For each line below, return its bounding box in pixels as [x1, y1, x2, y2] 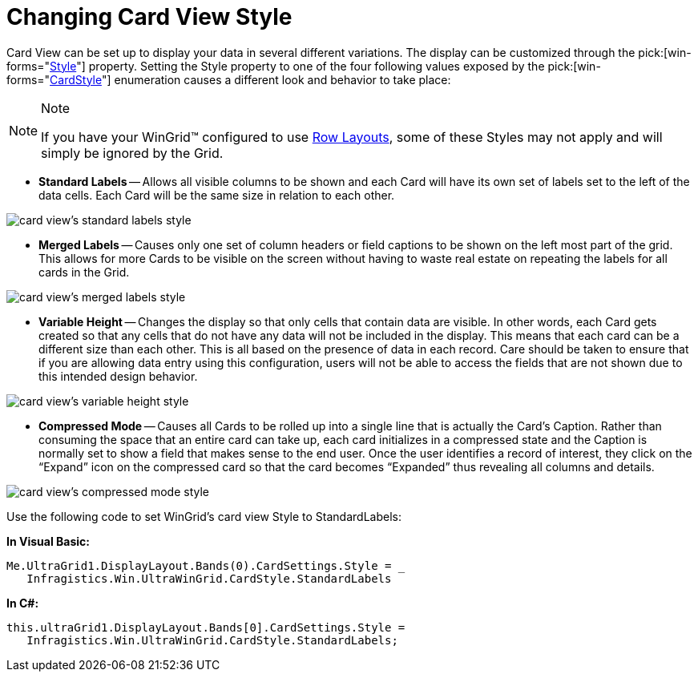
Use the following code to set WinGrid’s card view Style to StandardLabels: [6, 509, 401, 523]
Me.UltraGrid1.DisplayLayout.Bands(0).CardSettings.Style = [6, 559, 392, 572]
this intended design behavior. [38, 369, 198, 383]
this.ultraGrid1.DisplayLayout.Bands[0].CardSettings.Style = [6, 620, 405, 634]
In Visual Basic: [6, 534, 90, 548]
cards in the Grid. [38, 264, 130, 279]
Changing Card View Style [6, 3, 293, 30]
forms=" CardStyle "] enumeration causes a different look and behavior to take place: [6, 72, 451, 87]
